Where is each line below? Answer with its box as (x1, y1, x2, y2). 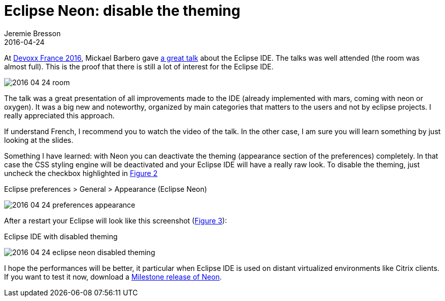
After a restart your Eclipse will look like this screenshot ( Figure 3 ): (4, 216, 227, 225)
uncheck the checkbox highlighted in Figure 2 (4, 168, 158, 178)
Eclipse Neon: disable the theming (4, 2, 241, 19)
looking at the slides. (4, 135, 73, 144)
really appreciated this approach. (4, 111, 115, 120)
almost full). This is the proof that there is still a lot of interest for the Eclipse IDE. (4, 62, 274, 71)
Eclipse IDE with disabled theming (4, 232, 118, 241)
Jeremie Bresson (4, 29, 61, 38)
